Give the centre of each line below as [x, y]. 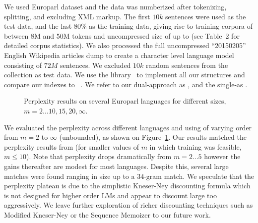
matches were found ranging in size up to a [69, 176]
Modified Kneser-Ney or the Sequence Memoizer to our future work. [107, 214]
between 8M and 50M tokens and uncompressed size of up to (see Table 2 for [122, 35]
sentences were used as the [206, 16]
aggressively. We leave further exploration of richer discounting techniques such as [129, 205]
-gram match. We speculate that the [199, 176]
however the [222, 156]
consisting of [23, 65]
